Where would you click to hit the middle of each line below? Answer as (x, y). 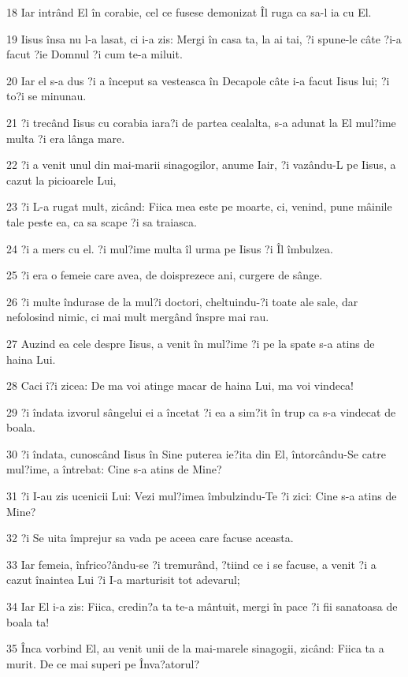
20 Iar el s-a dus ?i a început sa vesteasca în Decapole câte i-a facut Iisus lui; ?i (198, 80)
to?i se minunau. (46, 96)
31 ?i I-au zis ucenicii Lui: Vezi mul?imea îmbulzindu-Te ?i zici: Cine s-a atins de (202, 496)
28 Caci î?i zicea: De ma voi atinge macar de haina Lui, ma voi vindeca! (180, 385)
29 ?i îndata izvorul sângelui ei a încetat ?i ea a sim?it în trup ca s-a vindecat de (201, 411)
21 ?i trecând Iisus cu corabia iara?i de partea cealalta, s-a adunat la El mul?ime (201, 122)
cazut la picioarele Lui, (61, 180)
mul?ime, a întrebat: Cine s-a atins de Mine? (114, 469)
